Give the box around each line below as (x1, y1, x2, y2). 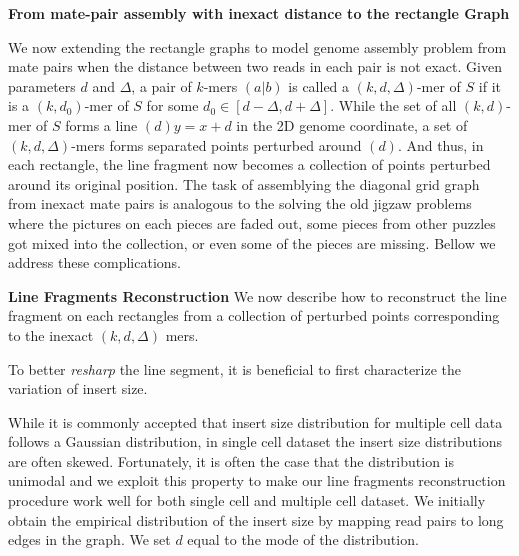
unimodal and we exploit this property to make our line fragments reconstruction (8, 470, 506, 491)
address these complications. (8, 252, 181, 273)
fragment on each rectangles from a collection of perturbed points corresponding (8, 305, 500, 326)
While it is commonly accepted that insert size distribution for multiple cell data (8, 411, 503, 432)
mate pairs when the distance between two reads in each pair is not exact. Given (8, 56, 502, 77)
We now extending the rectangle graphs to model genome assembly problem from (8, 36, 507, 57)
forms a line (65, 114, 138, 135)
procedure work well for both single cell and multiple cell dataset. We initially (8, 490, 486, 511)
